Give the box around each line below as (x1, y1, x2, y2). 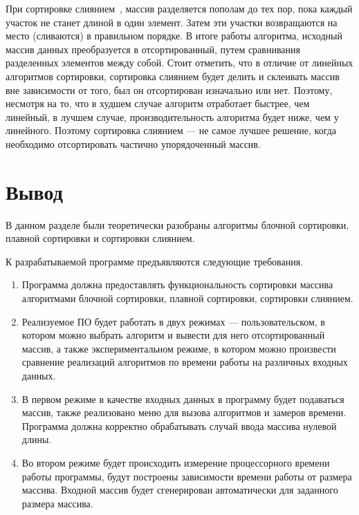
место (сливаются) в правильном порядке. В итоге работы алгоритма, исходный (6, 28, 342, 43)
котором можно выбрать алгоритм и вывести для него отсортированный (21, 328, 325, 342)
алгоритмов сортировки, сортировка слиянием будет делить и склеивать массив (6, 68, 340, 83)
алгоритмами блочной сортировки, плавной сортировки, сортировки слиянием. (21, 291, 353, 306)
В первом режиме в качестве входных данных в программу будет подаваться (21, 391, 344, 406)
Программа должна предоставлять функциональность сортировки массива (21, 277, 333, 292)
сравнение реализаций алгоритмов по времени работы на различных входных (21, 355, 348, 369)
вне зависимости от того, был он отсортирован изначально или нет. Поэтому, (6, 82, 333, 97)
